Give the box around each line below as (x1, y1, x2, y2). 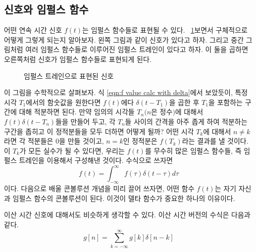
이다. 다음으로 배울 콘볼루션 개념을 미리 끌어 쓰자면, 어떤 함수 (4, 183, 195, 194)
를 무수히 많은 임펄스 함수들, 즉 (145, 145, 242, 155)
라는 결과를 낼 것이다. (182, 136, 249, 146)
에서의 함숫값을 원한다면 (26, 97, 101, 107)
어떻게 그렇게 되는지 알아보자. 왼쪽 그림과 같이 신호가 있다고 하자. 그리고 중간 (4, 34, 244, 45)
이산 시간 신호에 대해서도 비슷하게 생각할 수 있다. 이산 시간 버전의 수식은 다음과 (4, 209, 251, 220)
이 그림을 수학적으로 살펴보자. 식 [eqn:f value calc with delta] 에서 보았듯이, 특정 (4, 87, 248, 98)
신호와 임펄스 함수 (4, 1, 89, 17)
